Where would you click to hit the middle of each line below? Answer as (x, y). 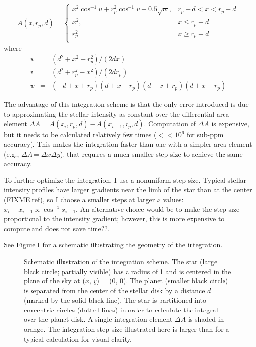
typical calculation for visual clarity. (78, 338)
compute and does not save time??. (57, 228)
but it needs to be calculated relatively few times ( (80, 134)
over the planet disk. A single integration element (98, 319)
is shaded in (206, 319)
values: (173, 199)
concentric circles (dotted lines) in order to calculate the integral (121, 309)
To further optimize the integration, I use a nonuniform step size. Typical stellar (125, 180)
